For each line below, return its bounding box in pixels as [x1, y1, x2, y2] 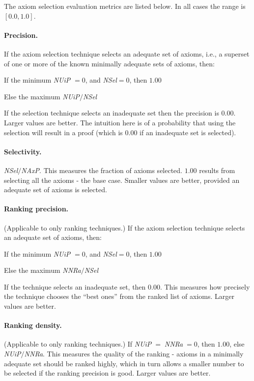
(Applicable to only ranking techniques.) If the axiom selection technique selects [4, 222, 245, 233]
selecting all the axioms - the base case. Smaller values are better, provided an [4, 175, 240, 185]
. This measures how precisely [160, 281, 250, 292]
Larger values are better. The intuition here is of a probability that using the [4, 117, 236, 127]
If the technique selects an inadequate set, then [4, 281, 146, 292]
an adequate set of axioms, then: [4, 232, 102, 242]
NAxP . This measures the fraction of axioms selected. [21, 165, 183, 175]
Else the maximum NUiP [4, 91, 80, 101]
